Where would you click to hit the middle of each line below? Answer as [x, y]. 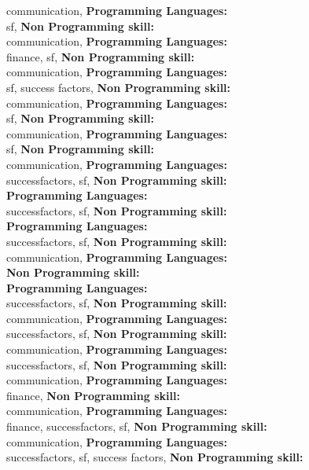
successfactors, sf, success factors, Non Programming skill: [155, 457]
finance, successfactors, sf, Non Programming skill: [137, 426]
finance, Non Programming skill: [93, 395]
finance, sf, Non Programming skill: [101, 56]
